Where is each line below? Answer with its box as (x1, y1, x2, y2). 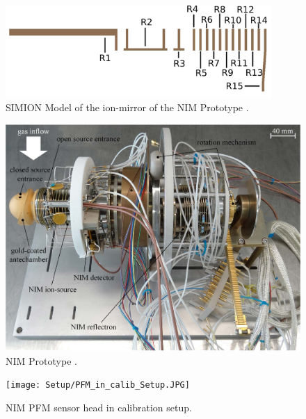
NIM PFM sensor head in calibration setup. (6, 400, 192, 414)
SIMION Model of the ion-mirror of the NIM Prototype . (6, 100, 249, 115)
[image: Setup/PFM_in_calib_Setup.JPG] (6, 380, 190, 391)
